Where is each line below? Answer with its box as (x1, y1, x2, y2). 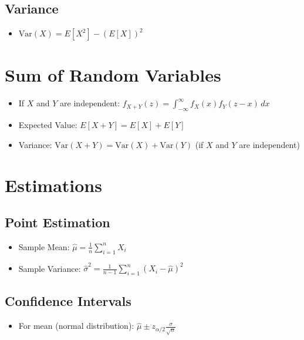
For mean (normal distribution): (18, 319, 134, 332)
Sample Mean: (18, 240, 70, 253)
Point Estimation (5, 213, 110, 231)
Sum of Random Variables (5, 63, 221, 87)
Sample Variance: (18, 262, 81, 274)
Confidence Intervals (5, 292, 131, 310)
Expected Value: (18, 119, 77, 131)
